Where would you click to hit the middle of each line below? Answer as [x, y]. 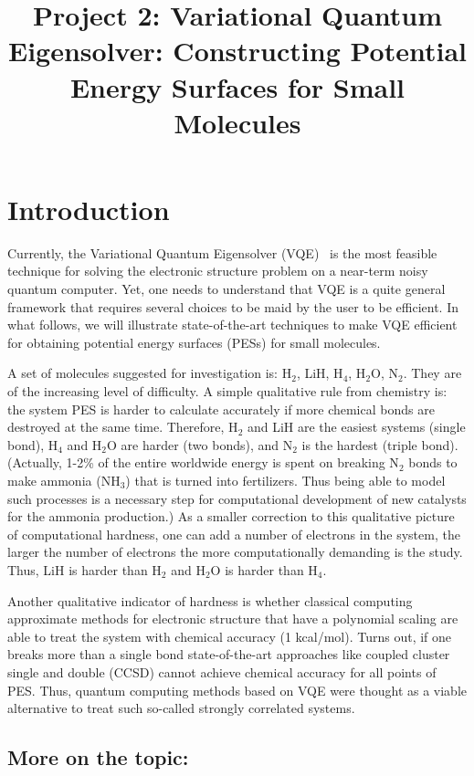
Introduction [89, 209]
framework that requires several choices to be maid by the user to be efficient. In [233, 306]
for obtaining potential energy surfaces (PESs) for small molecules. [194, 342]
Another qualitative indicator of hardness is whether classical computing [210, 600]
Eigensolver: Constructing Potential [237, 51]
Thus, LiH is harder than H [84, 569]
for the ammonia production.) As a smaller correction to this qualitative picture [231, 516]
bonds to [433, 462]
